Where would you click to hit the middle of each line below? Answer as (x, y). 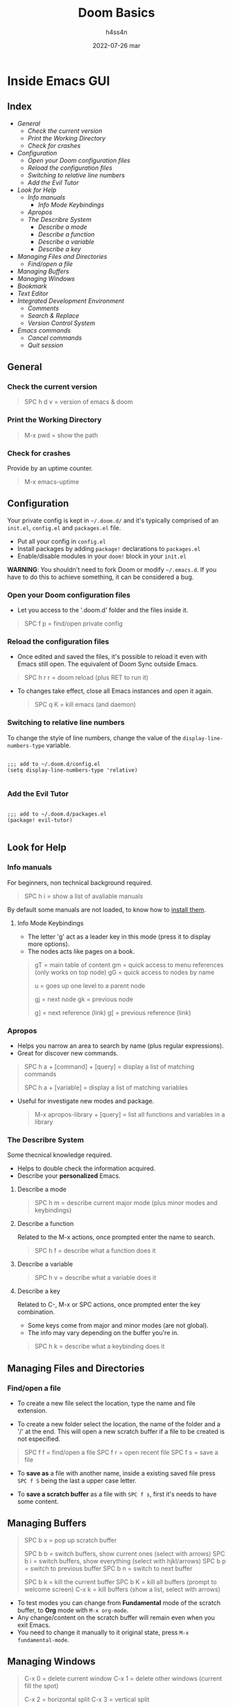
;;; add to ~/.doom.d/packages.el (57, 814)
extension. (32, 1411)
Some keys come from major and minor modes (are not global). (118, 1325)
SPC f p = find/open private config (73, 623)
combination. (36, 1312)
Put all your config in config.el (61, 541)
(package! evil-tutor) (40, 820)
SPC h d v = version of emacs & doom (78, 402)
